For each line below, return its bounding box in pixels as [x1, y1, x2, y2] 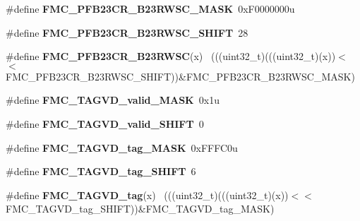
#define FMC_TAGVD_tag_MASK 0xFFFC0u [6, 140, 238, 155]
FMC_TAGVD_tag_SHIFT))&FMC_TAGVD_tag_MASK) [6, 201, 275, 216]
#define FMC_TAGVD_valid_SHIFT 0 [6, 116, 204, 131]
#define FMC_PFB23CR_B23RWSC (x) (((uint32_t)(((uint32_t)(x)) [6, 49, 336, 64]
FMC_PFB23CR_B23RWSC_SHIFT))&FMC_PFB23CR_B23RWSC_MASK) [6, 68, 355, 83]
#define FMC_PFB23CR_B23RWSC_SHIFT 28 [6, 25, 248, 40]
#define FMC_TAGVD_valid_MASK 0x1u [6, 92, 220, 107]
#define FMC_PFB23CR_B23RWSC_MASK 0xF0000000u [6, 1, 295, 16]
